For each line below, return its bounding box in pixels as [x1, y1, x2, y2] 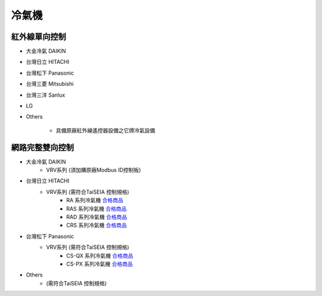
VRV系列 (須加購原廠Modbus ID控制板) [46, 166, 141, 174]
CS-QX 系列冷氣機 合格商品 [66, 252, 134, 259]
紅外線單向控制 [11, 32, 66, 42]
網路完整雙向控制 [11, 142, 74, 152]
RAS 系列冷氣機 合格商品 [66, 205, 127, 212]
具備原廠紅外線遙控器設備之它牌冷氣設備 [55, 127, 155, 134]
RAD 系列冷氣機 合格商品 [66, 214, 128, 221]
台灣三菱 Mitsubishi [26, 81, 74, 88]
